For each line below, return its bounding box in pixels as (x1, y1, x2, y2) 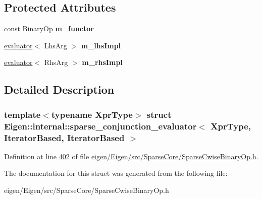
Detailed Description (4, 82, 115, 97)
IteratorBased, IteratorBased (4, 131, 125, 144)
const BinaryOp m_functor (4, 23, 94, 34)
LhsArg (44, 40, 67, 50)
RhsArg (44, 57, 68, 68)
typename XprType (51, 108, 133, 120)
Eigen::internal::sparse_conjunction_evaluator (4, 119, 197, 132)
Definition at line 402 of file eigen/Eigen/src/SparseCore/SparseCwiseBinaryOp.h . (4, 151, 258, 161)
